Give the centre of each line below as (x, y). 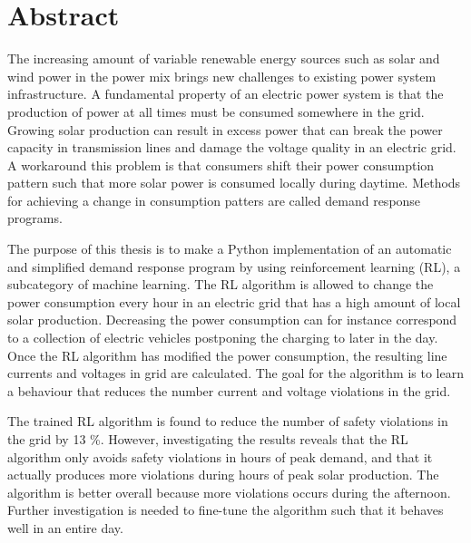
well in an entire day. (65, 527)
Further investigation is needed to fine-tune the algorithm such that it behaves (226, 510)
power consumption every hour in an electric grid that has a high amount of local (234, 301)
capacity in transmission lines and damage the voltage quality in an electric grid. (232, 147)
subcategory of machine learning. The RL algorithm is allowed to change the (221, 284)
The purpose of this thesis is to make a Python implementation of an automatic (230, 249)
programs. (35, 218)
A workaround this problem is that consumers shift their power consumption (221, 165)
